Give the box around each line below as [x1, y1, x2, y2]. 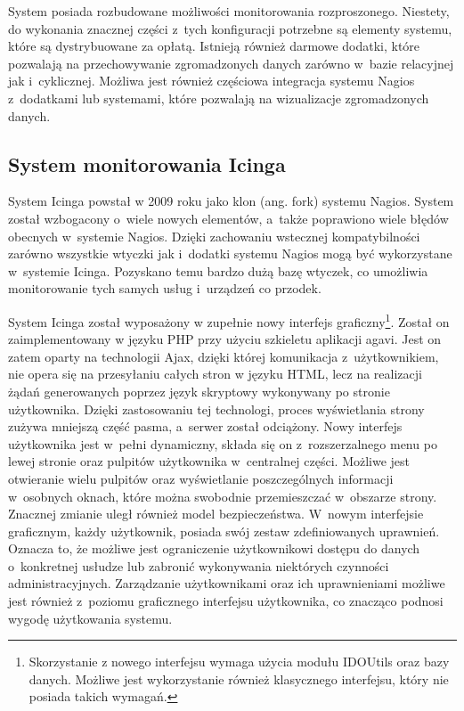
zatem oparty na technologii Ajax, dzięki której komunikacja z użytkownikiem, [8, 347, 439, 365]
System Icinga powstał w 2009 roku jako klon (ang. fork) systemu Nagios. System [8, 192, 454, 210]
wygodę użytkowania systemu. [8, 609, 173, 627]
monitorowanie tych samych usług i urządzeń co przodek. [8, 279, 322, 298]
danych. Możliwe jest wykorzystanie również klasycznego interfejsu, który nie [28, 669, 449, 688]
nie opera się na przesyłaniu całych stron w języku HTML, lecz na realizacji [8, 364, 422, 383]
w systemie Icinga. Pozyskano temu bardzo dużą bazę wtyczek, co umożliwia [8, 261, 428, 280]
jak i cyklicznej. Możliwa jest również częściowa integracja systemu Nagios [8, 71, 415, 90]
